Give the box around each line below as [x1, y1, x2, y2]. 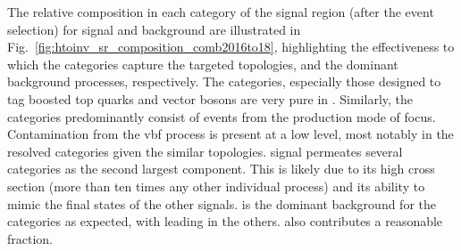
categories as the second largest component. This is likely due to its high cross [7, 159, 435, 178]
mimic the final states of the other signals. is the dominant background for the [7, 194, 437, 213]
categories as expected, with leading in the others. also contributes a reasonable [7, 212, 443, 231]
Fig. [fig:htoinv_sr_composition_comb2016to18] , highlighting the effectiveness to [7, 37, 455, 56]
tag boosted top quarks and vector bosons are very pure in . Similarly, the [7, 89, 414, 108]
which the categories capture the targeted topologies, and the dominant [7, 54, 398, 73]
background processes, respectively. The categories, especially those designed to [7, 72, 441, 91]
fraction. [7, 229, 54, 247]
